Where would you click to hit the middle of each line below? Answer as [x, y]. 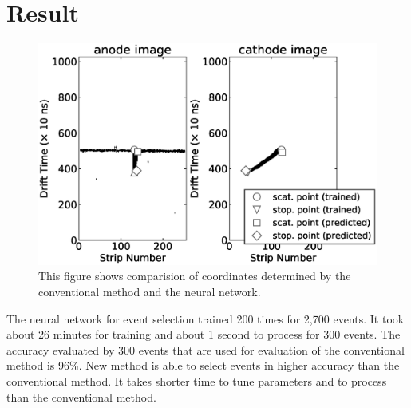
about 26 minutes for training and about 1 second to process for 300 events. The [204, 334]
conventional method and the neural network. [150, 291]
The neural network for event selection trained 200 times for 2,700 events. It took [205, 318]
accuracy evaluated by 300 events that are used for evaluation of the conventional [205, 349]
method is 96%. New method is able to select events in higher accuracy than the [203, 365]
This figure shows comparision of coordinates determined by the [195, 276]
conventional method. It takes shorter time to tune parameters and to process [197, 380]
